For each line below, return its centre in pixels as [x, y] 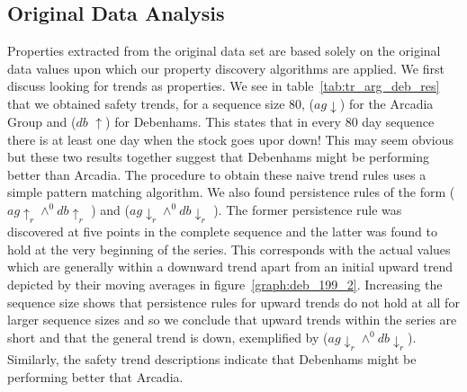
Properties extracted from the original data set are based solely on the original [224, 51]
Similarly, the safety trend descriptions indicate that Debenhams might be [212, 359]
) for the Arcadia [386, 103]
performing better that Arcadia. [95, 376]
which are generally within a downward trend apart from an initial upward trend [230, 267]
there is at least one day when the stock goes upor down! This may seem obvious [230, 139]
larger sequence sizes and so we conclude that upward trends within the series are [232, 320]
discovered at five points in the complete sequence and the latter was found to [222, 232]
